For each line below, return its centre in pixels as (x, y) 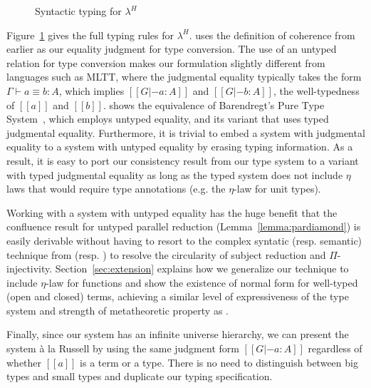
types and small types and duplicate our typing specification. (140, 376)
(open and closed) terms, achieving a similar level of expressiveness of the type (178, 296)
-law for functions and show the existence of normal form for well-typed (202, 282)
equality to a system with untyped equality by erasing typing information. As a (180, 147)
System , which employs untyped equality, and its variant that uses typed (168, 119)
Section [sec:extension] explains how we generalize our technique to (202, 269)
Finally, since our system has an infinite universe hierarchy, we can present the (178, 334)
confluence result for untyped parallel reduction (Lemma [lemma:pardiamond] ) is (184, 226)
